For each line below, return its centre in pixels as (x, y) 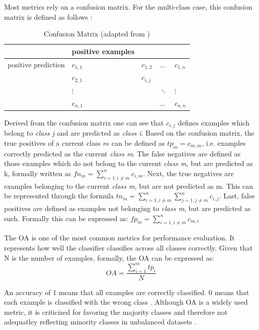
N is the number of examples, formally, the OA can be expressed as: (109, 257)
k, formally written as (38, 173)
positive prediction (36, 65)
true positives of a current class (53, 142)
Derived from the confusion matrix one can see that (84, 122)
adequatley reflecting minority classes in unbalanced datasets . (100, 322)
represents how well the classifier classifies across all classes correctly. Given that (128, 248)
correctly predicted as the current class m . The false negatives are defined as (122, 153)
